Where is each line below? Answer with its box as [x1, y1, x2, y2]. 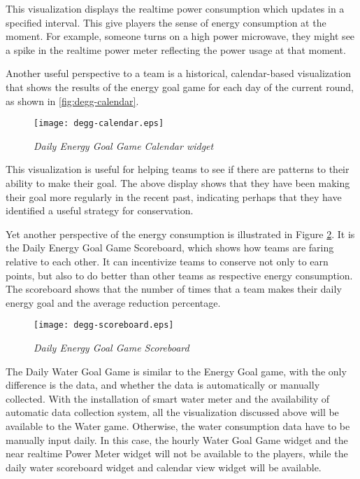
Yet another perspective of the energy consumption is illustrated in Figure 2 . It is [6, 226, 355, 241]
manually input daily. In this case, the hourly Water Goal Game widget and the [6, 432, 348, 447]
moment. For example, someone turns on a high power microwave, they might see [6, 29, 355, 43]
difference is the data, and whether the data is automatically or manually [6, 377, 320, 392]
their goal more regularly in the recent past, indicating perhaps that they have [6, 189, 342, 204]
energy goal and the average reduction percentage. [6, 295, 221, 310]
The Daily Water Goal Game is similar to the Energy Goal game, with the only [6, 363, 347, 378]
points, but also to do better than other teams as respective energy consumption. [6, 268, 353, 282]
